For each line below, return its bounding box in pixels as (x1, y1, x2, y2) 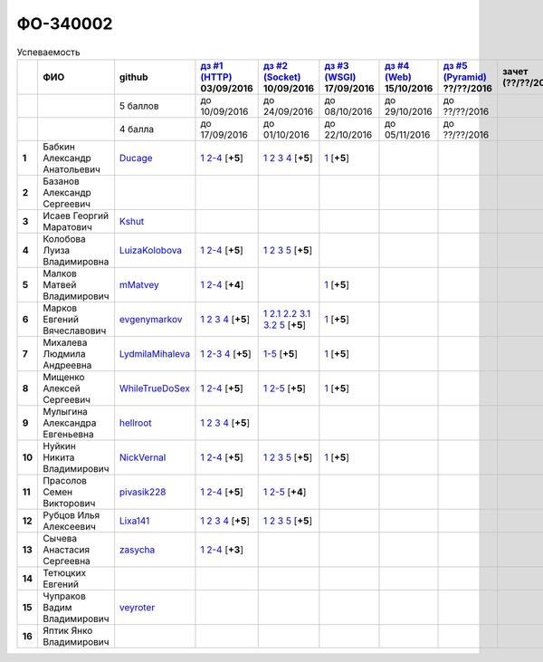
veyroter (119, 600, 156, 613)
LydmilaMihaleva (119, 347, 190, 360)
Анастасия (42, 543, 90, 556)
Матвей (42, 278, 77, 291)
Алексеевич (42, 520, 97, 532)
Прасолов (42, 474, 88, 486)
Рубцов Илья (42, 508, 100, 521)
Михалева (42, 336, 88, 349)
